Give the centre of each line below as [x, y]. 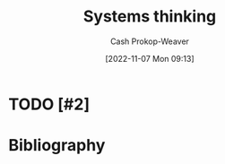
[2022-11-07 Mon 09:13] [150, 58]
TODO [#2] [49, 104]
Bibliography [57, 146]
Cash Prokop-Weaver [150, 41]
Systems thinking [150, 17]
